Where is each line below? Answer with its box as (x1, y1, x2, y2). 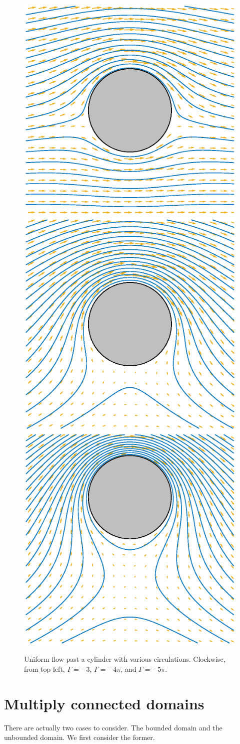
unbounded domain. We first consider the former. (4, 732, 155, 742)
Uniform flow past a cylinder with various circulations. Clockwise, (24, 654, 225, 664)
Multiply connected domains (4, 693, 204, 713)
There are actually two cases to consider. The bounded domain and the (4, 722, 222, 732)
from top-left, (24, 663, 65, 674)
